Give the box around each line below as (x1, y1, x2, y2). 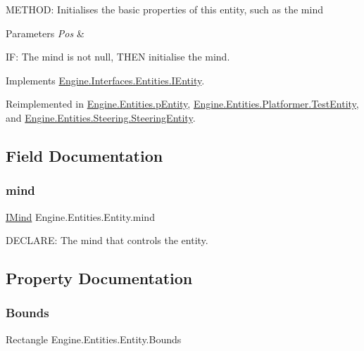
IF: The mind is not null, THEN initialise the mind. (6, 49, 230, 64)
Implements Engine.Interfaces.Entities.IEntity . (6, 72, 205, 87)
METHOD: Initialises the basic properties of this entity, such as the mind (6, 2, 323, 16)
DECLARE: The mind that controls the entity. (6, 233, 208, 248)
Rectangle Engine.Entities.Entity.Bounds (6, 331, 182, 346)
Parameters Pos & (6, 25, 84, 40)
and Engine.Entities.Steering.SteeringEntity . (6, 110, 196, 125)
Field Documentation (6, 144, 163, 166)
